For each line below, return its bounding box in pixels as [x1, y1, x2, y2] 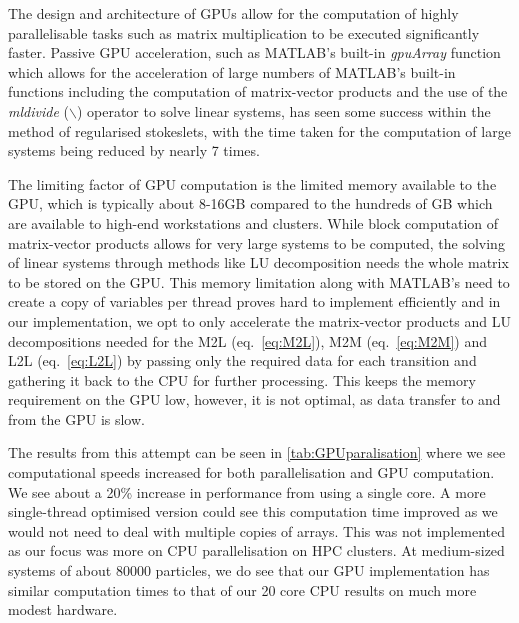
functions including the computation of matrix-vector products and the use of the [8, 81, 508, 102]
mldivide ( [8, 100, 69, 121]
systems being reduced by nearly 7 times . [8, 140, 260, 161]
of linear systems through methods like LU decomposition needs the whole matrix [8, 252, 509, 273]
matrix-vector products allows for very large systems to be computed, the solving [8, 232, 505, 253]
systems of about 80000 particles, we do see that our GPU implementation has [8, 560, 490, 581]
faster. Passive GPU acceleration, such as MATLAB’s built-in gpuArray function [8, 42, 501, 63]
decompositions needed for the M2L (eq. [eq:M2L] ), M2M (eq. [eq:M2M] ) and [8, 330, 487, 351]
